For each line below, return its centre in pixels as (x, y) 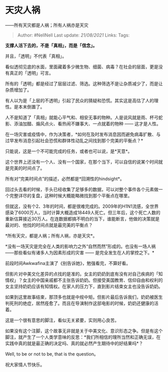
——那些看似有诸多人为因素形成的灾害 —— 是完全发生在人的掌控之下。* (80, 252)
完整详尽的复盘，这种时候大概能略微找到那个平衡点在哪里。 (71, 195)
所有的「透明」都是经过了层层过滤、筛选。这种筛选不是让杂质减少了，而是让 (84, 84)
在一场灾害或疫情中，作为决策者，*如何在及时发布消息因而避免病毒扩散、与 (83, 134)
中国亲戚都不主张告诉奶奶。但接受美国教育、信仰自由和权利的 (99, 280)
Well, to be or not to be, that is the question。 (52, 354)
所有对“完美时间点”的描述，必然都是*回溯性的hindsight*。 (65, 179)
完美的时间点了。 (27, 168)
